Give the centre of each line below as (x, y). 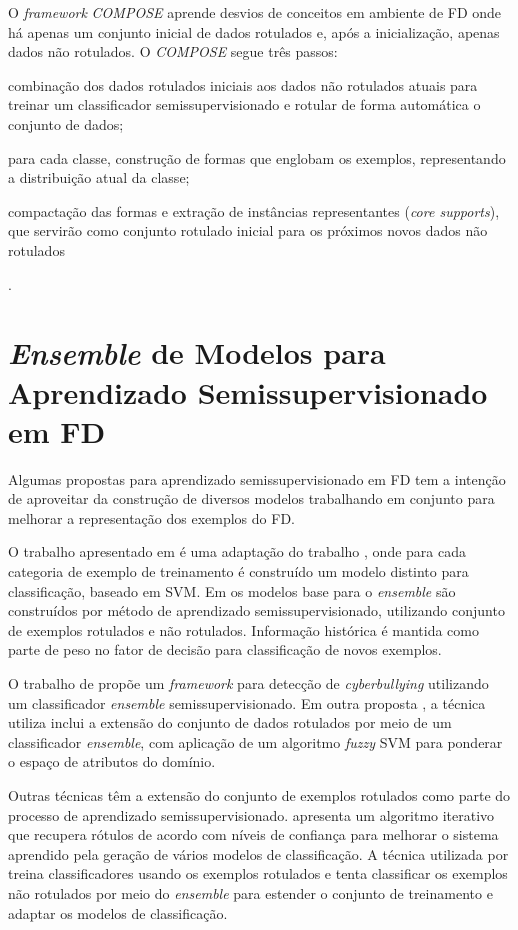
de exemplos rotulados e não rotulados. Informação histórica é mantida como (244, 629)
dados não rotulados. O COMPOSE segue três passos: (173, 51)
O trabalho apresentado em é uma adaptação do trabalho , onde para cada (237, 551)
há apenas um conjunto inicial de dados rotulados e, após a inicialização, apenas (254, 31)
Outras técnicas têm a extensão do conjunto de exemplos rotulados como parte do (259, 794)
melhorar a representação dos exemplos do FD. (151, 517)
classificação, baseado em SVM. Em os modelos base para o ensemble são (232, 590)
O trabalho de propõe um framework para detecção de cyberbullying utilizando (248, 682)
